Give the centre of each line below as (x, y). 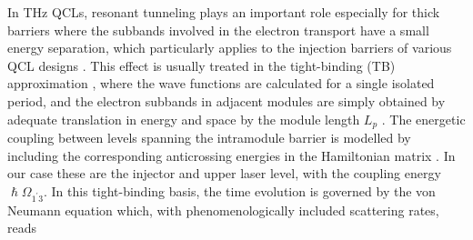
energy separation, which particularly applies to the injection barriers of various (230, 48)
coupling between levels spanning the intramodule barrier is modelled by (209, 138)
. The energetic (423, 119)
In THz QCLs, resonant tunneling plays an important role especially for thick (224, 12)
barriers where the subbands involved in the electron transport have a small (218, 30)
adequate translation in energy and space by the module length (184, 119)
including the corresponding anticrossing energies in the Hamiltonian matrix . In (231, 155)
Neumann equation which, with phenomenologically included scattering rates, (223, 210)
